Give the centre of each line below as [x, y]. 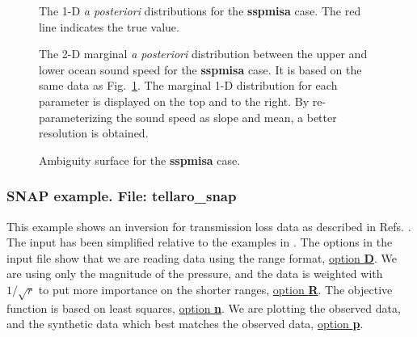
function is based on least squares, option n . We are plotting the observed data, [204, 308]
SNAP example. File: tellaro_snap [122, 196]
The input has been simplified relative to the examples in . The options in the [200, 242]
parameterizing [76, 117]
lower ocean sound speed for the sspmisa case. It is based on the [200, 69]
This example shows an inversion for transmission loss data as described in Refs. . [209, 226]
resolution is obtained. [94, 133]
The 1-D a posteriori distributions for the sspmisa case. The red [200, 11]
